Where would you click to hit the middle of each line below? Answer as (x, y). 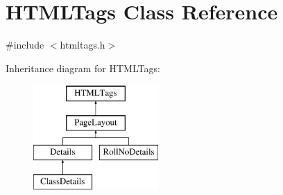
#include (25, 45)
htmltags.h (83, 45)
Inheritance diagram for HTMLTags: (83, 68)
